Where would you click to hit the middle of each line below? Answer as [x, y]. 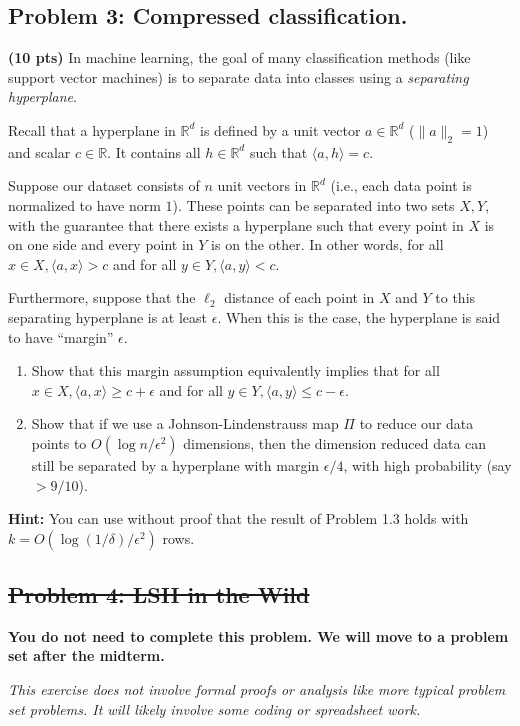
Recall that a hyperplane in [92, 129]
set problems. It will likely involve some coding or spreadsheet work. [214, 708]
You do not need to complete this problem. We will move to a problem [258, 635]
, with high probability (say [427, 464]
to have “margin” [61, 336]
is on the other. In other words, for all [327, 244]
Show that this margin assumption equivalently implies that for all [235, 370]
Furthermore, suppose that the [102, 297]
